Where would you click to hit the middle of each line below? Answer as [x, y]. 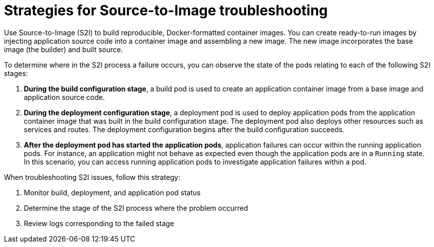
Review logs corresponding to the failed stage [99, 223]
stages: [16, 73]
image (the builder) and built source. [64, 49]
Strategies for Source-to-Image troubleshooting [166, 10]
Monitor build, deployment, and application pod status [112, 192]
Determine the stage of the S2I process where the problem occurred [136, 208]
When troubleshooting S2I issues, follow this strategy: [92, 177]
